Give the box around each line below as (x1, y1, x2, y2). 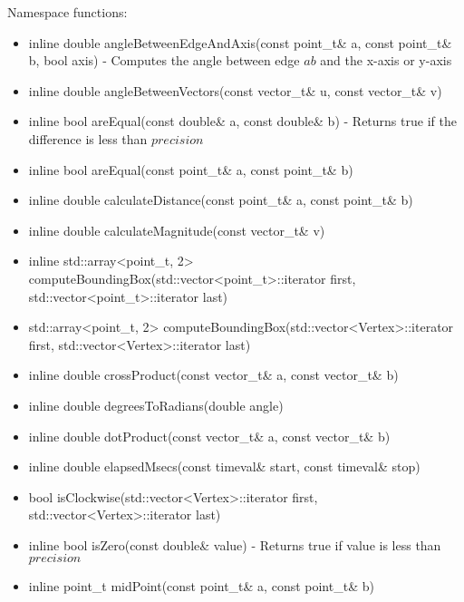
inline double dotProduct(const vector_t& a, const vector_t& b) (28, 426, 391, 445)
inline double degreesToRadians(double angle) (28, 395, 284, 414)
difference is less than (28, 129, 148, 148)
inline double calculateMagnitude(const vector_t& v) (28, 220, 325, 239)
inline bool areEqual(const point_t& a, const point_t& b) (28, 160, 353, 179)
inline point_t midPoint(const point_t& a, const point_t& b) (28, 577, 374, 596)
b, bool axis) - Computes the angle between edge (28, 51, 300, 70)
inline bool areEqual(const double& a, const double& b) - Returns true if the (28, 112, 457, 131)
